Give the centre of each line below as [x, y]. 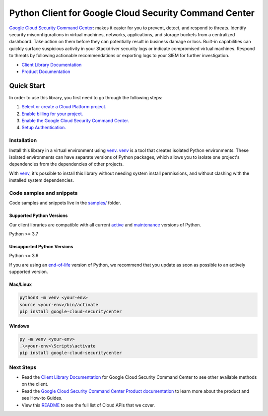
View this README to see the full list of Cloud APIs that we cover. [88, 405]
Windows [19, 326]
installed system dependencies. [42, 180]
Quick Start [27, 86]
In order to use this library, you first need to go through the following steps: [86, 97]
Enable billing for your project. [52, 114]
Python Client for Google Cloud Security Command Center [132, 13]
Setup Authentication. [44, 128]
